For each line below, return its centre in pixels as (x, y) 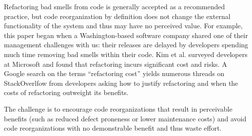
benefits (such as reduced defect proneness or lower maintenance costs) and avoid (125, 118)
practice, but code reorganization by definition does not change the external (117, 16)
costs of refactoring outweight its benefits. (66, 92)
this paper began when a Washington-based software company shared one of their (126, 35)
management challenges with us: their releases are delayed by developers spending (126, 45)
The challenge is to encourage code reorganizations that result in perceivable (118, 108)
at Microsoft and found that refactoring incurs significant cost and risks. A (116, 64)
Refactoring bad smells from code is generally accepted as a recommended (115, 6)
